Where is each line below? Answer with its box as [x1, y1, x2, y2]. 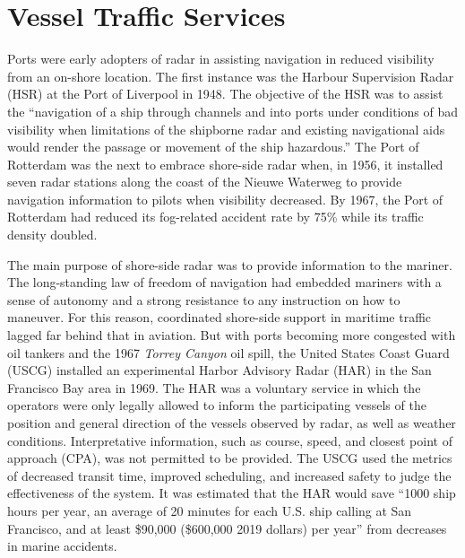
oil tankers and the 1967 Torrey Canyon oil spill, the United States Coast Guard [7, 343, 450, 362]
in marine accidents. [7, 536, 117, 555]
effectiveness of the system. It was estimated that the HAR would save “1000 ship [7, 484, 456, 502]
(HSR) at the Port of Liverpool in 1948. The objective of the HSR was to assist [7, 84, 443, 103]
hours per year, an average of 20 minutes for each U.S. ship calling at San [7, 501, 412, 519]
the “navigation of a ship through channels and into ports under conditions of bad [7, 101, 458, 120]
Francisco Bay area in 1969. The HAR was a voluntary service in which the [7, 378, 421, 397]
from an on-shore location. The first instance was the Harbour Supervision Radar [7, 66, 454, 85]
